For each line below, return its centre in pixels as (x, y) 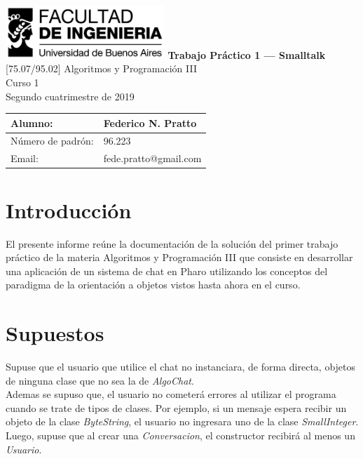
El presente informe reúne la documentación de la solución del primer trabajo (172, 243)
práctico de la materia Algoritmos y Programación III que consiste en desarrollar (179, 257)
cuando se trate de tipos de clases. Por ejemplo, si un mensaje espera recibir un (176, 407)
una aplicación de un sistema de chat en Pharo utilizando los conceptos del (167, 271)
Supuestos (55, 333)
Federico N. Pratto (150, 122)
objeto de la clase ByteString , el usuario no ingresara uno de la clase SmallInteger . (182, 421)
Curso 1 (22, 82)
